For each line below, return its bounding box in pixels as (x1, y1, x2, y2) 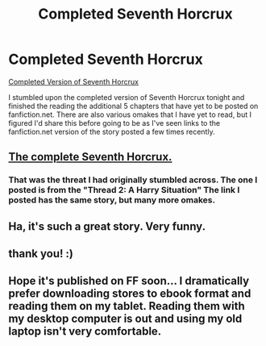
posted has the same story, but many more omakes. (8, 194, 216, 206)
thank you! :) (8, 247, 74, 261)
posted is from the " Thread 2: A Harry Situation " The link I (8, 185, 240, 196)
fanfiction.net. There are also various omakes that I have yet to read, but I (8, 110, 252, 119)
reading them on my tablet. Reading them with (8, 299, 245, 313)
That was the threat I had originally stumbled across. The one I (8, 174, 258, 186)
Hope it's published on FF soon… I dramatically (8, 274, 250, 288)
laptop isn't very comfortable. (8, 324, 162, 339)
